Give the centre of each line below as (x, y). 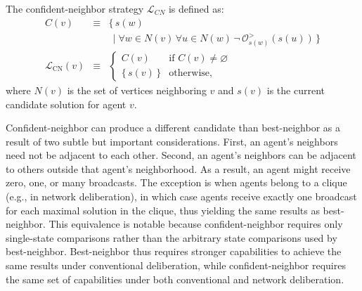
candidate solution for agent (66, 104)
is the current (296, 90)
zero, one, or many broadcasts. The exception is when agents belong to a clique (176, 182)
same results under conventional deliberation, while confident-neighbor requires (176, 265)
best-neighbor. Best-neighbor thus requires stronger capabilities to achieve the (174, 251)
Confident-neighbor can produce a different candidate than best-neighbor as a (173, 128)
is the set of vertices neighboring (137, 90)
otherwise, (190, 73)
